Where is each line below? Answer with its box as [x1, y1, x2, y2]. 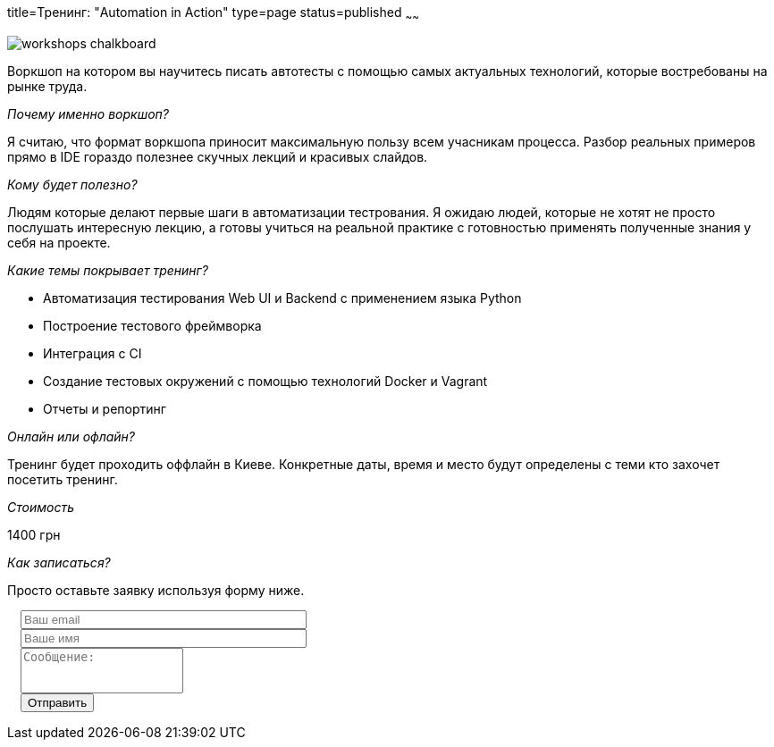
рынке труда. [7, 78, 88, 94]
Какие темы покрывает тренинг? [7, 262, 208, 278]
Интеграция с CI [43, 345, 142, 361]
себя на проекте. [7, 234, 111, 250]
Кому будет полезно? [7, 176, 138, 192]
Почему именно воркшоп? [7, 105, 169, 122]
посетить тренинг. [7, 471, 118, 487]
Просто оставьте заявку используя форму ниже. [7, 582, 305, 598]
